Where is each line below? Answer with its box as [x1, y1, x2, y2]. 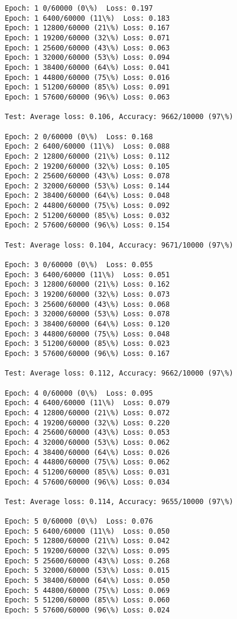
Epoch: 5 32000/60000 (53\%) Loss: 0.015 [5, 566, 170, 575]
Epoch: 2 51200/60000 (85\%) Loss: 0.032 [5, 211, 170, 220]
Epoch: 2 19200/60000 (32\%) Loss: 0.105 [5, 162, 170, 171]
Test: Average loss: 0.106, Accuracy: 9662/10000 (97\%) [5, 113, 233, 121]
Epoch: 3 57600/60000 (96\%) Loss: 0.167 [5, 349, 170, 358]
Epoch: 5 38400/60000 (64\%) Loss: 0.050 [5, 576, 170, 585]
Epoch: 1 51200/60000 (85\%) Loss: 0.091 [5, 83, 170, 92]
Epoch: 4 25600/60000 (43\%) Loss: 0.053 [5, 428, 170, 437]
